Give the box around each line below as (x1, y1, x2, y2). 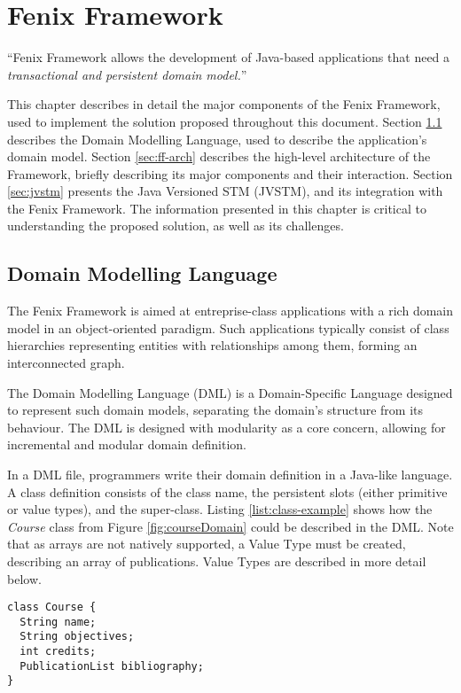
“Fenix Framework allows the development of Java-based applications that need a (7, 48, 450, 66)
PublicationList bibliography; (20, 659, 204, 673)
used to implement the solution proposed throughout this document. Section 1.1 (7, 112, 442, 130)
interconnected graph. (7, 354, 125, 372)
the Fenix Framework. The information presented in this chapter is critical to (7, 199, 426, 217)
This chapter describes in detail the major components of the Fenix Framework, (7, 95, 441, 113)
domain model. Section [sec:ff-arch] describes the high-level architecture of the (7, 147, 431, 166)
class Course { (7, 601, 97, 614)
